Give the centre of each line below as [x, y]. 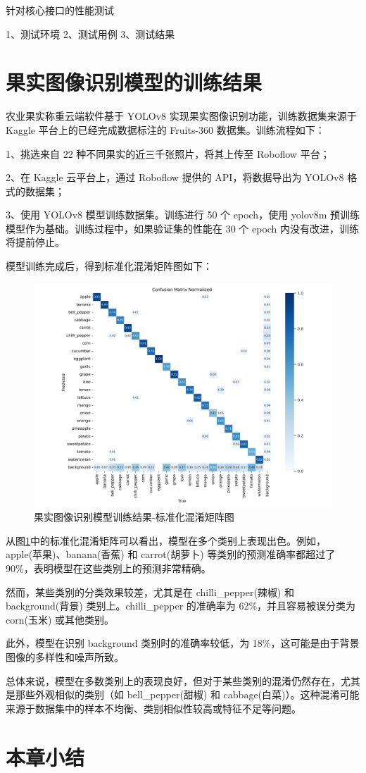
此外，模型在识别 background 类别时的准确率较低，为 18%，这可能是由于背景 [183, 643]
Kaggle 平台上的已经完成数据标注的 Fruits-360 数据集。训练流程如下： [165, 129]
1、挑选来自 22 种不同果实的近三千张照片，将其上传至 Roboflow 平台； [168, 153]
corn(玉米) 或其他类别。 [60, 619]
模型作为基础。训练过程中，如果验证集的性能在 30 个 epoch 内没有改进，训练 [183, 228]
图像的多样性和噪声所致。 [65, 657]
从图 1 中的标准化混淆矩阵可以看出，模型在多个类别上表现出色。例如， [166, 540]
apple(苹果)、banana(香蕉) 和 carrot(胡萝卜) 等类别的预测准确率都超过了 [171, 554]
